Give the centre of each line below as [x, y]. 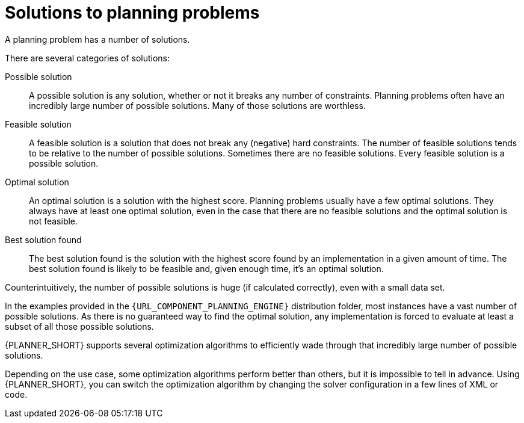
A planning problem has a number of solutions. [97, 39]
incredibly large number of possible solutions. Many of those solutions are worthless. [197, 105]
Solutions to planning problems [132, 13]
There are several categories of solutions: [88, 58]
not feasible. [54, 221]
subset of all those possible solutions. [79, 326]
